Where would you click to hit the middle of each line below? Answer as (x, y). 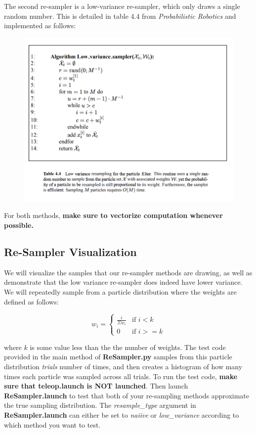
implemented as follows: (40, 25)
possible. (19, 225)
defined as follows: (31, 301)
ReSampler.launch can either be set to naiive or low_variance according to (122, 414)
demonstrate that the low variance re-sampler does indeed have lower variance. (123, 282)
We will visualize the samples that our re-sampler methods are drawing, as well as (128, 272)
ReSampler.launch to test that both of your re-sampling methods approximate (127, 395)
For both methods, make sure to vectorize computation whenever (113, 215)
